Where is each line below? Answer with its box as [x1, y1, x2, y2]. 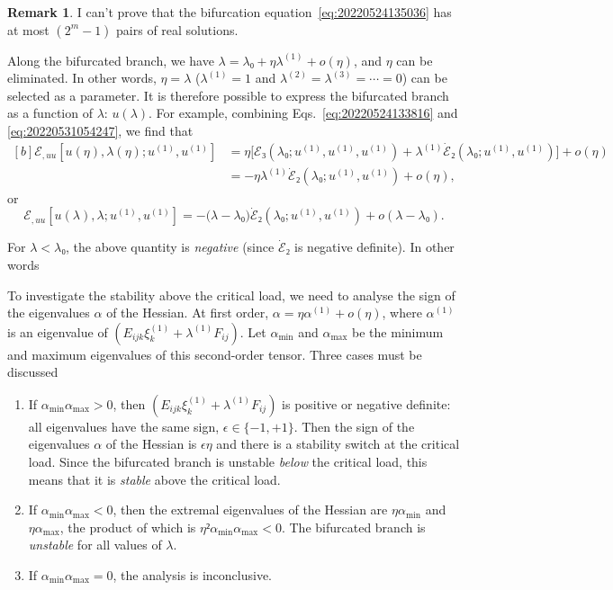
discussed [7, 362, 59, 381]
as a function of [7, 103, 93, 122]
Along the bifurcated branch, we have [7, 50, 214, 69]
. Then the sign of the [293, 416, 415, 435]
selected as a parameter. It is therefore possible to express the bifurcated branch [7, 85, 449, 104]
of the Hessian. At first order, [106, 303, 269, 322]
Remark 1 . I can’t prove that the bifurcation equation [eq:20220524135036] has [7, 3, 452, 21]
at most [7, 20, 50, 39]
